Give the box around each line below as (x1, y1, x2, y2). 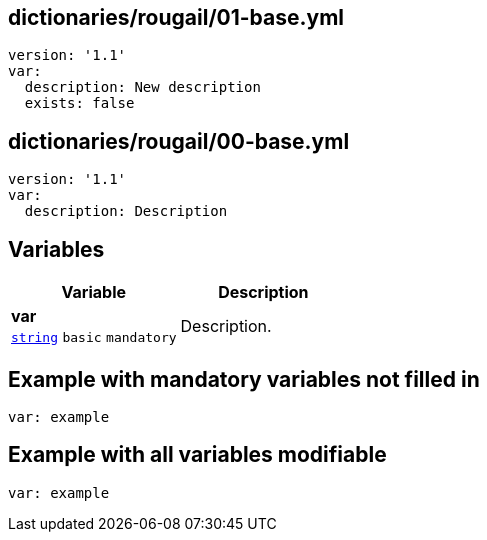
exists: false (24, 95, 135, 112)
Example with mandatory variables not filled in (8, 366, 480, 392)
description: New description (24, 79, 261, 96)
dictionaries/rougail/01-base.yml (8, 5, 345, 30)
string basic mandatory (11, 330, 177, 346)
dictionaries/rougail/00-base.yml (8, 128, 350, 154)
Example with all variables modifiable (8, 442, 387, 468)
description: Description (24, 203, 228, 220)
